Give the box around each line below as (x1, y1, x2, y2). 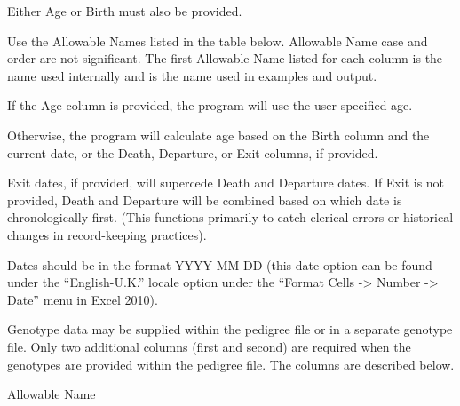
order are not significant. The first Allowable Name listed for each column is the (7, 49, 443, 68)
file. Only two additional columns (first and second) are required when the (7, 337, 411, 355)
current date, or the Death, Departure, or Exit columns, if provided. (7, 143, 378, 162)
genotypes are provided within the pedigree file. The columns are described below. (7, 354, 455, 373)
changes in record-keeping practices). (7, 225, 207, 243)
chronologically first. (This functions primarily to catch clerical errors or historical (7, 208, 454, 227)
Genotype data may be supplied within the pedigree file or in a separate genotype (7, 320, 453, 338)
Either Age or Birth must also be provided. (7, 2, 242, 20)
